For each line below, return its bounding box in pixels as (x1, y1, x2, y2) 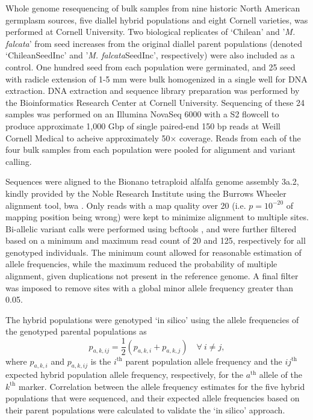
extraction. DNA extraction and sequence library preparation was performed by (5, 84, 300, 97)
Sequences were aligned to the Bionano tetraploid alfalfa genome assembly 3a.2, (5, 175, 299, 188)
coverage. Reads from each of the (179, 131, 301, 144)
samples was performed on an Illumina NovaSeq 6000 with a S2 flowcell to (5, 108, 279, 120)
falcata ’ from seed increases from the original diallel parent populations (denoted (5, 37, 302, 49)
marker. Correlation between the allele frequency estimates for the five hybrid (19, 380, 305, 392)
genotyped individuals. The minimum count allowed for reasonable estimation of (5, 246, 302, 258)
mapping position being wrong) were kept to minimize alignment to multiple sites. (5, 211, 309, 223)
